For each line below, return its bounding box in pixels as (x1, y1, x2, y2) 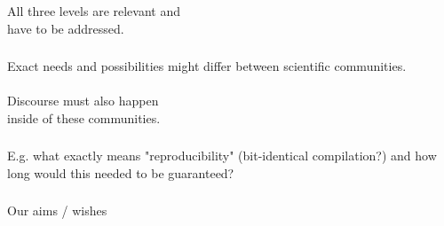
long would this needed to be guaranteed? (7, 163, 234, 182)
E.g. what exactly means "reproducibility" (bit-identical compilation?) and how (7, 146, 437, 165)
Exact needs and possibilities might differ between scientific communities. (7, 57, 407, 75)
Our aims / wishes (7, 201, 107, 220)
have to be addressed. (7, 19, 124, 37)
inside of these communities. (7, 108, 161, 127)
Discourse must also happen (7, 91, 159, 110)
